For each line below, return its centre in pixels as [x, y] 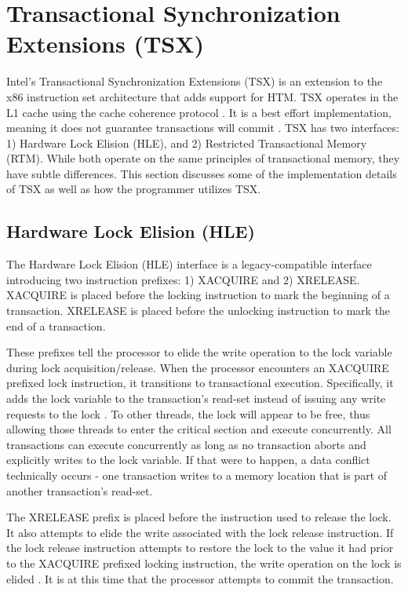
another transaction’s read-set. [80, 490]
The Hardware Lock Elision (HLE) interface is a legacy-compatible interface [189, 264]
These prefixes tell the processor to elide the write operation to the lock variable [199, 352]
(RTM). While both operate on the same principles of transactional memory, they [203, 158]
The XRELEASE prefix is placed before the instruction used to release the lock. [199, 517]
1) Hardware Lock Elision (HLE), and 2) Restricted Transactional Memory [187, 143]
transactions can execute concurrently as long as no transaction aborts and [186, 444]
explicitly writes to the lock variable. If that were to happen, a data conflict [188, 460]
